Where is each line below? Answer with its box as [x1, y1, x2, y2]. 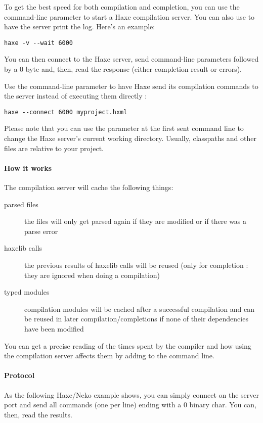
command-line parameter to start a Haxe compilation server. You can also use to [4, 11, 255, 22]
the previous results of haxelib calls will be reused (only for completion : [24, 260, 248, 270]
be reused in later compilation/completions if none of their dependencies [24, 313, 248, 324]
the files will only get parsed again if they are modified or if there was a [24, 216, 247, 226]
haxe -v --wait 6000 [4, 39, 73, 46]
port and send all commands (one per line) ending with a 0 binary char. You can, [4, 399, 256, 410]
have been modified [24, 323, 84, 334]
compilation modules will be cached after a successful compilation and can [24, 303, 254, 314]
